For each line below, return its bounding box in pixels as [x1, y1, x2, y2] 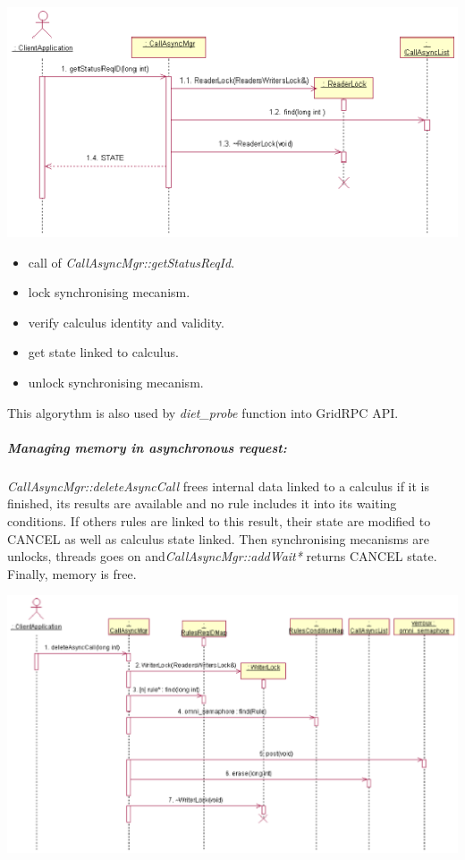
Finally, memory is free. [7, 564, 137, 583]
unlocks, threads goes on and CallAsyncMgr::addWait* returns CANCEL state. [7, 547, 437, 566]
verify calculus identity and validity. [28, 312, 224, 331]
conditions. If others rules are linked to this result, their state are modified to [7, 511, 431, 530]
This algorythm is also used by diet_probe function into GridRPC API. [7, 403, 399, 421]
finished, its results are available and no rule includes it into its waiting [7, 494, 397, 513]
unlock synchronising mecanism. [28, 372, 204, 391]
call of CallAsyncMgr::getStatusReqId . [28, 252, 235, 271]
